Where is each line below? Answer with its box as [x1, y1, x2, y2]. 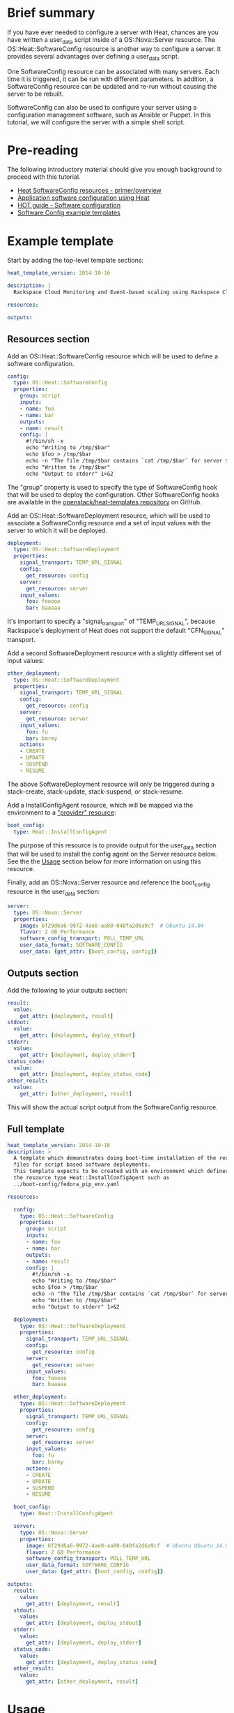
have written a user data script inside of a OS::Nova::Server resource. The [7, 35, 216, 45]
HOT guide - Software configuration [17, 201, 120, 210]
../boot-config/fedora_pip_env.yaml [13, 1181, 120, 1188]
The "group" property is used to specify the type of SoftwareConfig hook [7, 483, 218, 491]
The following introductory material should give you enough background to [7, 166, 222, 174]
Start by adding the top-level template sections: [7, 256, 144, 265]
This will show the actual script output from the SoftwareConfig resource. [7, 1102, 218, 1111]
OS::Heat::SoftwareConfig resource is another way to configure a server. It [7, 44, 221, 53]
